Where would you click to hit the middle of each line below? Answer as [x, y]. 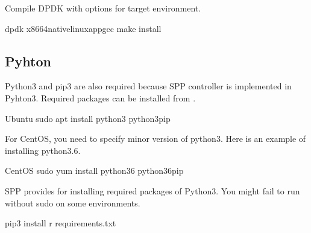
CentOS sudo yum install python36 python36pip [94, 171]
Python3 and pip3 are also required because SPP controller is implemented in [148, 86]
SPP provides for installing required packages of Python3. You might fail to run [152, 190]
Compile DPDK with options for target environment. [103, 8]
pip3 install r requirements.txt [61, 223]
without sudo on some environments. [73, 203]
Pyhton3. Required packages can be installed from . [100, 97]
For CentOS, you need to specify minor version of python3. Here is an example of [155, 139]
